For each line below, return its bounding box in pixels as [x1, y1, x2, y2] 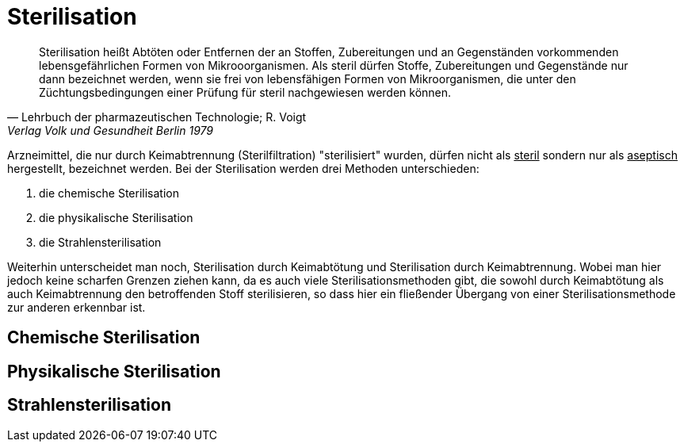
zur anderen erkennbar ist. [7, 300, 146, 314]
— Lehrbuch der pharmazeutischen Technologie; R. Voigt [7, 109, 307, 124]
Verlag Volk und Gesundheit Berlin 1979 [7, 123, 214, 137]
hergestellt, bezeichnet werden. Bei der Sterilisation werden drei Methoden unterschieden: [7, 161, 480, 175]
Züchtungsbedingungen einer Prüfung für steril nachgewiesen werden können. [39, 85, 452, 99]
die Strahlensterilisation [39, 235, 162, 249]
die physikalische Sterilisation [39, 210, 193, 224]
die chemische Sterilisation [39, 186, 179, 200]
